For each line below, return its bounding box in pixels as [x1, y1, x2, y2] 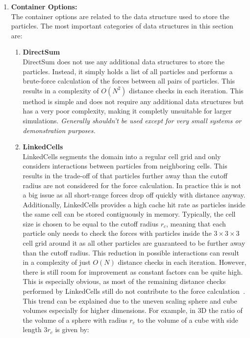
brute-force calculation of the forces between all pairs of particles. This [23, 76, 235, 86]
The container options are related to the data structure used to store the [11, 11, 229, 21]
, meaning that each [166, 218, 226, 228]
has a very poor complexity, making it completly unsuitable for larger [23, 106, 232, 116]
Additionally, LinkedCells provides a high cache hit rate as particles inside [23, 199, 246, 209]
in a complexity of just [23, 257, 91, 267]
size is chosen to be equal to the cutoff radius [23, 218, 159, 228]
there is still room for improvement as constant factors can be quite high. [23, 266, 243, 277]
